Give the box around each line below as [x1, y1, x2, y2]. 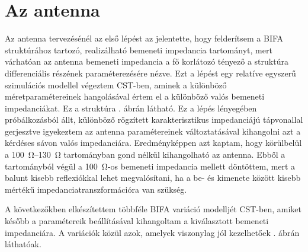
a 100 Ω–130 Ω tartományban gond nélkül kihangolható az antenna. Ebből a [5, 148, 285, 161]
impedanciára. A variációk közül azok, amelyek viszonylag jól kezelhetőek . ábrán [5, 226, 300, 238]
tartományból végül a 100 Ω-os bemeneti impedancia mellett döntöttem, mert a [5, 160, 296, 172]
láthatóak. [5, 238, 41, 250]
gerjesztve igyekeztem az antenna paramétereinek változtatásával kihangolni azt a [5, 125, 301, 137]
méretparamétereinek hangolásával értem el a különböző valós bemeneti [5, 90, 265, 103]
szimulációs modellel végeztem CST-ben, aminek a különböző [5, 78, 227, 91]
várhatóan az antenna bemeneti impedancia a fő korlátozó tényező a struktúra [5, 55, 288, 68]
